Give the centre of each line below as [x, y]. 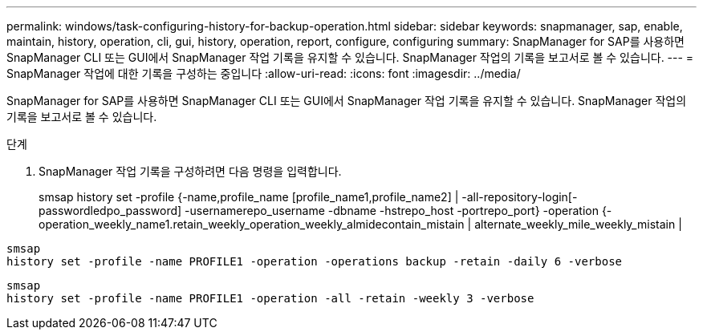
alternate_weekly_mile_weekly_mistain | [578, 224]
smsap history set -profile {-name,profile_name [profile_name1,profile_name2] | [249, 197]
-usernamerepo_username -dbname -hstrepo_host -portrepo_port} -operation [392, 211]
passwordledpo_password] [110, 211]
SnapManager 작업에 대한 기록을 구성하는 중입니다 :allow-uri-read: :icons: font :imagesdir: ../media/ [264, 73]
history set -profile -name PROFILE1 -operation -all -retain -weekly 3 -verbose [270, 298]
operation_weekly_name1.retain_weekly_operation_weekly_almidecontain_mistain [252, 224]
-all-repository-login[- [520, 197]
